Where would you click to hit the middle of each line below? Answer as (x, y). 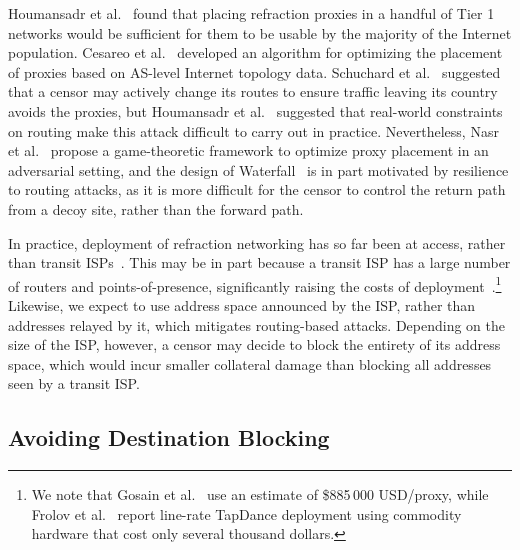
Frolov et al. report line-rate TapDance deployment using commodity (246, 513)
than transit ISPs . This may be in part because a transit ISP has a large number (259, 262)
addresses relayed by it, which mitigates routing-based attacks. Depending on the (256, 324)
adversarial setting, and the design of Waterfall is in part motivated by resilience (258, 169)
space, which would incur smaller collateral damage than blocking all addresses (250, 363)
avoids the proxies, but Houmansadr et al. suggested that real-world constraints (255, 110)
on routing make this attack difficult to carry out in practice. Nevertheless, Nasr (253, 130)
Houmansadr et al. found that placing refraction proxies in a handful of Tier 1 (251, 13)
